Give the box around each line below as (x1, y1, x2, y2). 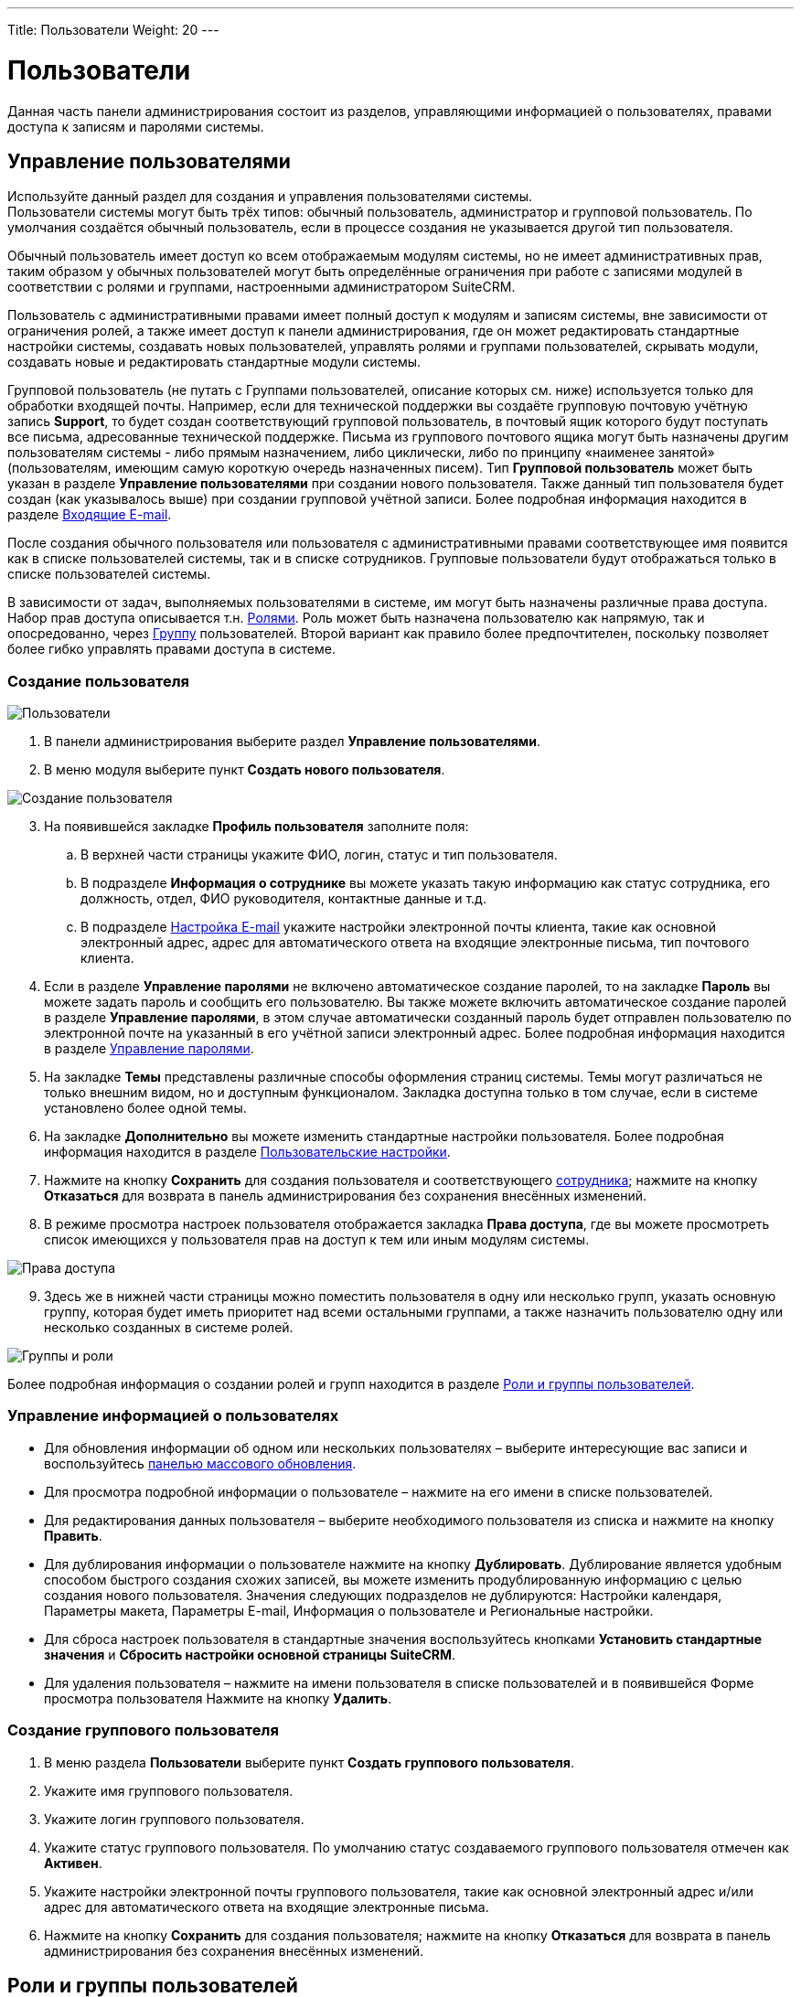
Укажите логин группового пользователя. (44, 1810, 304, 1827)
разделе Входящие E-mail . (7, 507, 172, 523)
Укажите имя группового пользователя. (44, 1782, 294, 1799)
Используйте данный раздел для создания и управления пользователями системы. (7, 188, 532, 205)
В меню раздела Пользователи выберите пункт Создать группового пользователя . (44, 1754, 574, 1770)
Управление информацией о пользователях (7, 1406, 339, 1426)
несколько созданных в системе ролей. (44, 1319, 294, 1336)
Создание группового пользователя (7, 1721, 279, 1740)
